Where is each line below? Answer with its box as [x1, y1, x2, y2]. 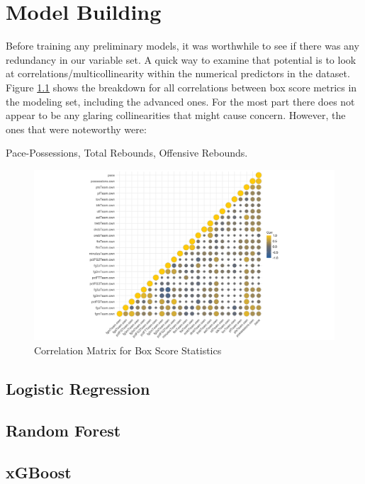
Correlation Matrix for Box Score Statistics [34, 343, 222, 358]
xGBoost [6, 461, 72, 483]
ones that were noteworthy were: [6, 121, 147, 136]
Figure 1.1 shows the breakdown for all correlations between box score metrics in [6, 79, 357, 94]
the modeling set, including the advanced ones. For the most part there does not [6, 94, 355, 108]
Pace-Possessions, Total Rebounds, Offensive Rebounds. [6, 145, 248, 160]
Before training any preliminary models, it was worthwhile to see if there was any [6, 38, 359, 53]
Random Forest [6, 419, 121, 441]
